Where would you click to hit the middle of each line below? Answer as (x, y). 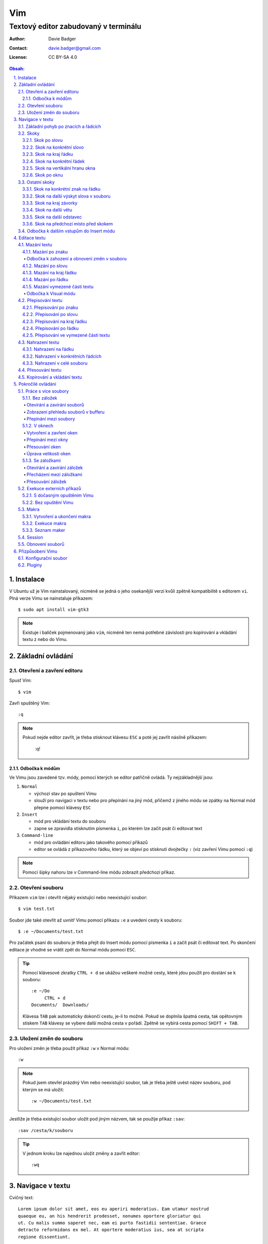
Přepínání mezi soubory (51, 419)
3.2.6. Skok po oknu (43, 175)
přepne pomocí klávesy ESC (63, 807)
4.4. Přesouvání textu (40, 370)
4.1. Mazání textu (35, 245)
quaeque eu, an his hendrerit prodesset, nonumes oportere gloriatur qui (110, 1216)
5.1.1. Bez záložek (40, 398)
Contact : (19, 48)
